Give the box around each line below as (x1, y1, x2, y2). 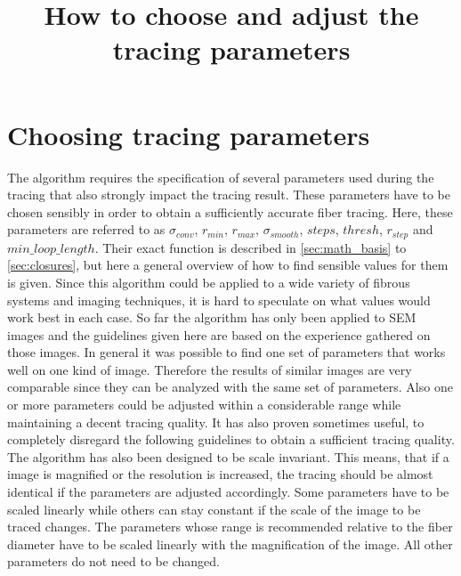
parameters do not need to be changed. (7, 552, 220, 571)
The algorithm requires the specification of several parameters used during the (7, 167, 434, 186)
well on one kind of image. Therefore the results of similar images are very (7, 360, 412, 378)
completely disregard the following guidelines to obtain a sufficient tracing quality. (7, 430, 455, 449)
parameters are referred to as (7, 220, 166, 239)
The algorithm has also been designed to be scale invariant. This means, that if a (7, 447, 449, 466)
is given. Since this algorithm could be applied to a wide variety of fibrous (7, 272, 410, 291)
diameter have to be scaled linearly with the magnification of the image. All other (7, 534, 453, 553)
